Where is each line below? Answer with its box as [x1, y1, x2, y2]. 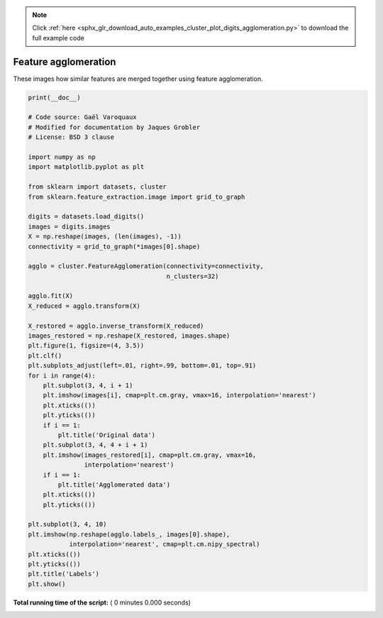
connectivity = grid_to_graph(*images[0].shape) [28, 242, 201, 250]
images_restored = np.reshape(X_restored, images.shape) [28, 332, 231, 340]
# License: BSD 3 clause [28, 133, 115, 141]
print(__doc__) [28, 93, 81, 101]
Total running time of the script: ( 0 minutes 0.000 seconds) [13, 598, 191, 607]
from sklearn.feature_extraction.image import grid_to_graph [28, 192, 245, 201]
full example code [32, 33, 84, 42]
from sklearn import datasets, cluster [28, 183, 167, 191]
